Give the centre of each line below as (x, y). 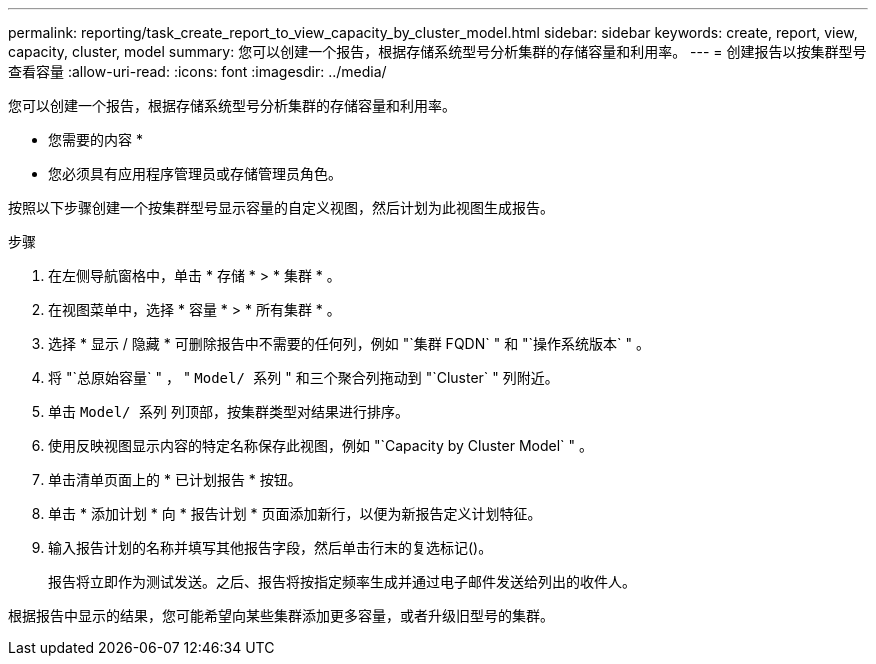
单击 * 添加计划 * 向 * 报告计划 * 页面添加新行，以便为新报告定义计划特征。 (295, 513)
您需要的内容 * (95, 139)
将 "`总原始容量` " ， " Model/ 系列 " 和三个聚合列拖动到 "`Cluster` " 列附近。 (303, 377)
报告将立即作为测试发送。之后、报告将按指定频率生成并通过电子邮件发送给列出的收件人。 (342, 581)
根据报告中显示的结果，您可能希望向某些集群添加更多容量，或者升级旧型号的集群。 (281, 615)
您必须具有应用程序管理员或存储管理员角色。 (195, 173)
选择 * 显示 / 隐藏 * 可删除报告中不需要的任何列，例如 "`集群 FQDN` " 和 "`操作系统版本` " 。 (349, 343)
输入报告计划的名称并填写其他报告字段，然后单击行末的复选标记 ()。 (270, 547)
